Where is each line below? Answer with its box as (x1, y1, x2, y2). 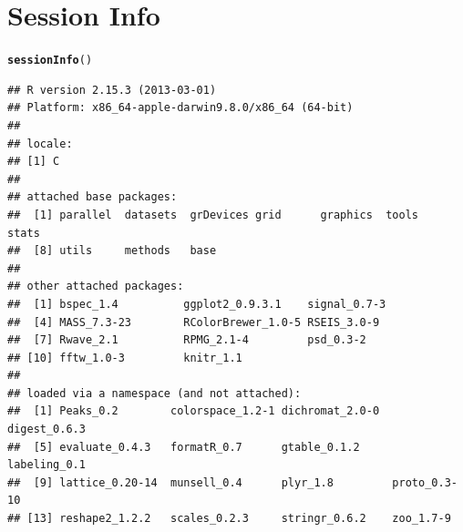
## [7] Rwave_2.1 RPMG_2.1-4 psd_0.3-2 (7, 333, 366, 347)
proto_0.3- (392, 476, 458, 489)
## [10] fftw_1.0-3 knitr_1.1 (7, 351, 242, 364)
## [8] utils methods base (7, 244, 217, 258)
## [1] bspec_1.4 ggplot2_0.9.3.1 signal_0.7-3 (7, 297, 386, 311)
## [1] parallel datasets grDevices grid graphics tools (7, 208, 419, 221)
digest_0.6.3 (7, 423, 86, 436)
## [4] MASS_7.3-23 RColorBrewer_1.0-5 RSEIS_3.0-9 (7, 315, 380, 329)
